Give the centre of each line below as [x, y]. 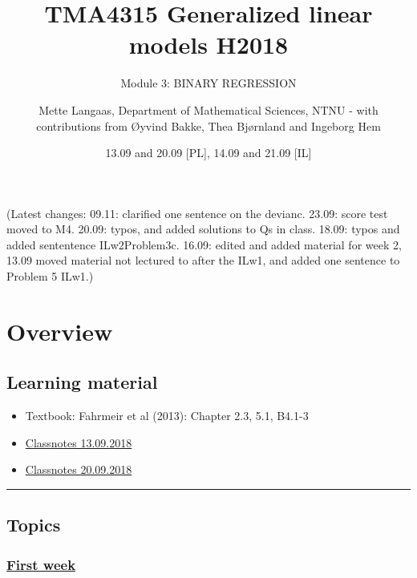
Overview [60, 331]
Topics [34, 525]
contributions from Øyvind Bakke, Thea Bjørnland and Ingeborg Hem [208, 125]
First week [41, 564]
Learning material [82, 382]
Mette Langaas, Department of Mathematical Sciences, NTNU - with [208, 109]
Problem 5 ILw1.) [50, 276]
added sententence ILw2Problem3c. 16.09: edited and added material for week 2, [204, 244]
